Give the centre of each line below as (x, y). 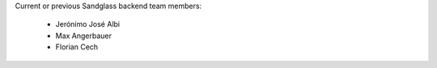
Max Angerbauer (84, 36)
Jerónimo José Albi (88, 24)
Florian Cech (77, 47)
